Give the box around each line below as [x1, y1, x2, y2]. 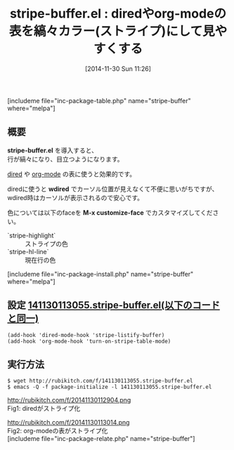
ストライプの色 [25, 239, 68, 248]
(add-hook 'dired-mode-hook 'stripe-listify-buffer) [7, 331, 165, 338]
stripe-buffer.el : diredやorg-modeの [9, 6, 227, 22]
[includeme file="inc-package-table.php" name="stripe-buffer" [7, 96, 191, 105]
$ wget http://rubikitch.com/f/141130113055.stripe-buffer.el [7, 378, 193, 385]
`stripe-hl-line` [7, 247, 49, 256]
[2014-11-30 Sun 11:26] [85, 64, 151, 73]
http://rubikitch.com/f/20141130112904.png [7, 396, 131, 404]
